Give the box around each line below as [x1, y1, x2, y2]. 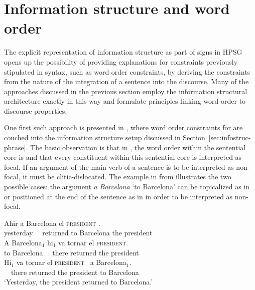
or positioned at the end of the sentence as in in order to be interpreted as [4, 191, 233, 201]
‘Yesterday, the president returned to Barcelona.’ [4, 276, 153, 287]
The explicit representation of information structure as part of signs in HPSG [4, 47, 242, 57]
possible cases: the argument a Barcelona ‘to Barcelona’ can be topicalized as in [4, 181, 250, 192]
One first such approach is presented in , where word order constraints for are [4, 122, 243, 133]
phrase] [4, 142, 26, 152]
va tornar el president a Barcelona [16, 257, 126, 267]
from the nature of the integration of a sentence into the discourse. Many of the [4, 76, 249, 87]
